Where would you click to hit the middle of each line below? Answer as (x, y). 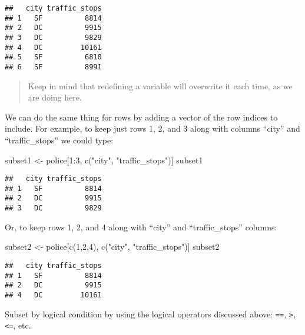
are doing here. (55, 97)
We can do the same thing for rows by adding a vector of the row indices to (141, 117)
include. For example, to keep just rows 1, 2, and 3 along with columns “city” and (152, 128)
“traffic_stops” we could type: (59, 140)
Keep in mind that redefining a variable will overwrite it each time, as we (160, 86)
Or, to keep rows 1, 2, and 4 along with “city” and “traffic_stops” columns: (141, 227)
